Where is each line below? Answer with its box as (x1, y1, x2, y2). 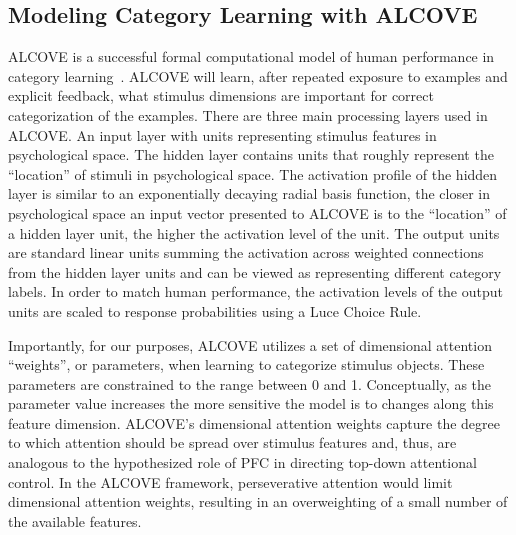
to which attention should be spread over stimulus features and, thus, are (8, 432, 457, 453)
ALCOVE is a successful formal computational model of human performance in (8, 46, 495, 67)
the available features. (8, 510, 142, 531)
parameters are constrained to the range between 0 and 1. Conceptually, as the (8, 373, 492, 394)
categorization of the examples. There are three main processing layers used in (8, 104, 488, 125)
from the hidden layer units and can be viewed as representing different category (8, 261, 502, 282)
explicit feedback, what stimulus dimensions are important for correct (8, 85, 434, 106)
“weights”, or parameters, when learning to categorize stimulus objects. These (8, 354, 485, 375)
